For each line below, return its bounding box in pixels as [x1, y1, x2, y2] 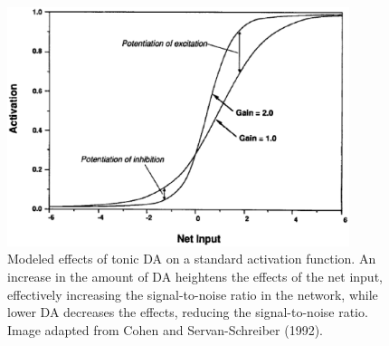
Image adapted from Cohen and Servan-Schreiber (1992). [7, 320, 324, 339]
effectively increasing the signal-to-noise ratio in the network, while [7, 284, 378, 303]
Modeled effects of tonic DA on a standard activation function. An [7, 249, 376, 268]
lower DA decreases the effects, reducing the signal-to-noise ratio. [7, 303, 368, 322]
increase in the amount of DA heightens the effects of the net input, [7, 267, 383, 286]
